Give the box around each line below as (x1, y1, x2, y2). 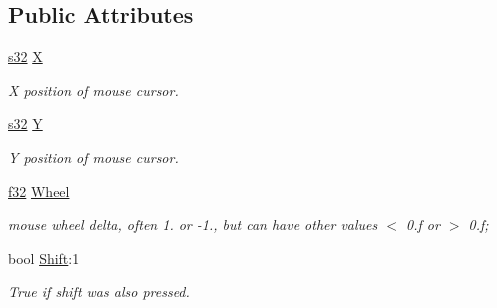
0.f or (405, 214, 440, 235)
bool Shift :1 (8, 247, 80, 268)
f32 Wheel (8, 180, 70, 201)
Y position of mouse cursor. (8, 146, 179, 167)
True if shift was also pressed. (8, 281, 190, 302)
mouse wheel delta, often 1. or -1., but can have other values (8, 214, 378, 235)
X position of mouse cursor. (8, 79, 179, 100)
